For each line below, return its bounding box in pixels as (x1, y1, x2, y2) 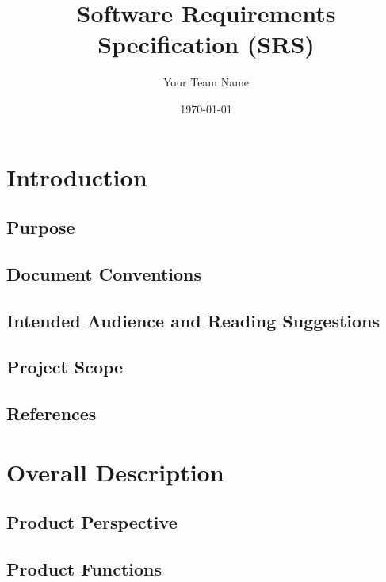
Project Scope (6, 354, 124, 379)
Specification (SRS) (97, 28, 315, 60)
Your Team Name (162, 74, 250, 90)
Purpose (6, 215, 75, 239)
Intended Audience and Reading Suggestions (6, 308, 380, 332)
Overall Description (6, 455, 224, 488)
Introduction (6, 160, 147, 193)
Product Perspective (6, 510, 178, 534)
